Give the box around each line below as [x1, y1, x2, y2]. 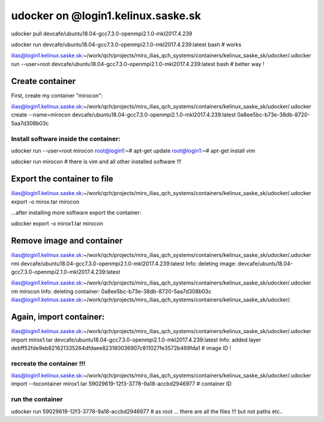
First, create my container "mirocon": [11, 92, 103, 99]
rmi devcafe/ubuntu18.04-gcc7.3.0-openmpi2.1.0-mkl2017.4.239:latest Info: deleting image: [11, 260, 237, 267]
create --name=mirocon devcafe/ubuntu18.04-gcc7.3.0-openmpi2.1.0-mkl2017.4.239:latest [11, 111, 236, 118]
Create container [11, 76, 76, 86]
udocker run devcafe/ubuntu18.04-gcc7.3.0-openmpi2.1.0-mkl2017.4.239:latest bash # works [11, 41, 242, 48]
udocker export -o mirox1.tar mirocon [11, 220, 103, 228]
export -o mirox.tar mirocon [11, 198, 80, 205]
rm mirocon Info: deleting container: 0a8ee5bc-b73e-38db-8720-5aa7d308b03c [11, 288, 212, 295]
